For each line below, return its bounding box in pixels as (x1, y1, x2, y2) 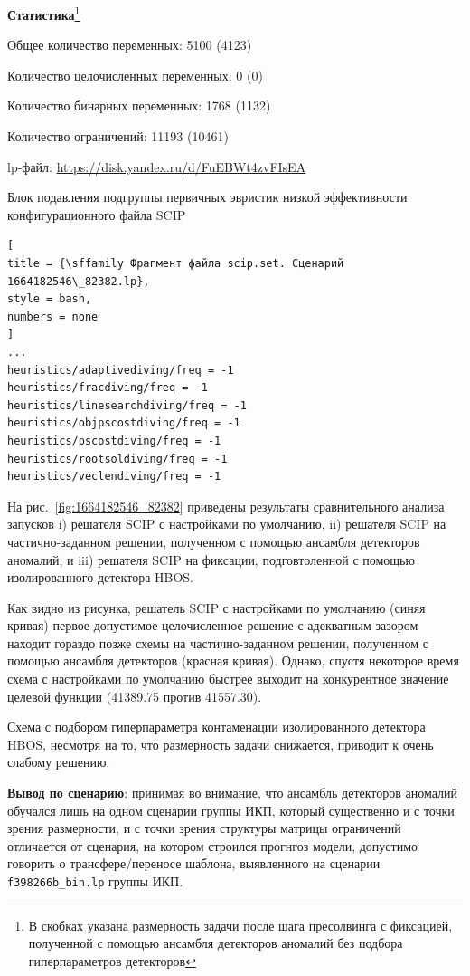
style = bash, (7, 292, 92, 306)
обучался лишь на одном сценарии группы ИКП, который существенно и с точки (7, 800, 455, 819)
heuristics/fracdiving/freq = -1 (7, 381, 208, 395)
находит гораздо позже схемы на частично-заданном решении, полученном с (7, 633, 428, 652)
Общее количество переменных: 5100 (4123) (7, 35, 252, 54)
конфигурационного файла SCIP (7, 205, 186, 224)
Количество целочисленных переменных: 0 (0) (7, 65, 263, 84)
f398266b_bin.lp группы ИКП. (7, 872, 183, 890)
